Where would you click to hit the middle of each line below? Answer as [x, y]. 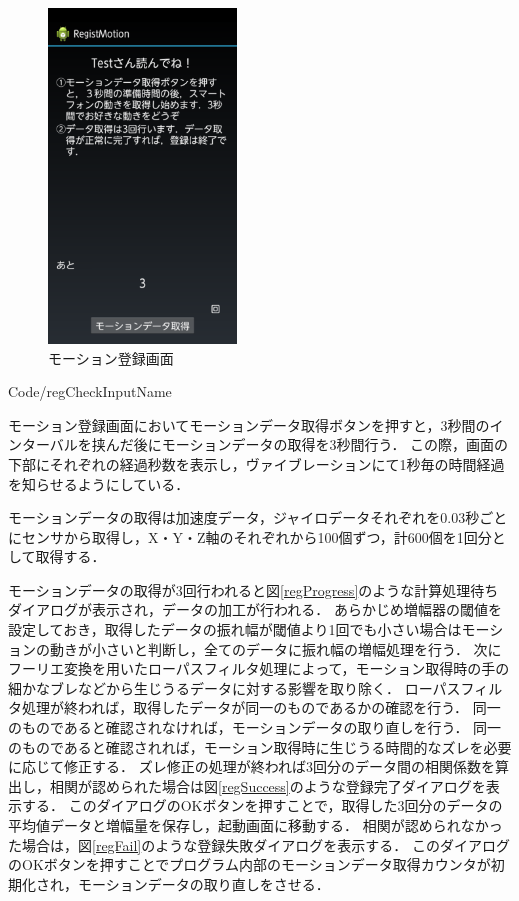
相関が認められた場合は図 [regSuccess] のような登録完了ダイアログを [267, 785]
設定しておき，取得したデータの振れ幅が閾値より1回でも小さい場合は [235, 629]
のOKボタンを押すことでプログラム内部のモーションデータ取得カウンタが [249, 864]
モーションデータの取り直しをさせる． [203, 883]
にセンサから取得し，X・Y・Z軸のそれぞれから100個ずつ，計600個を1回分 [250, 536]
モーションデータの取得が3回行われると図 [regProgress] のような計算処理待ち [253, 589]
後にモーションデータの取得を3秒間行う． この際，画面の [321, 444]
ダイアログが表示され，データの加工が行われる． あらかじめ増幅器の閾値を [255, 609]
